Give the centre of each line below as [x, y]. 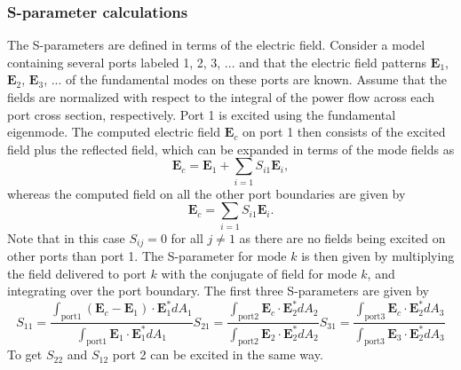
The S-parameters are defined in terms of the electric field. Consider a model [216, 45]
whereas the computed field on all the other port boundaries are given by [207, 193]
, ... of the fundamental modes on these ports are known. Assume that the [246, 79]
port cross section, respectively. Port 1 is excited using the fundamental [202, 114]
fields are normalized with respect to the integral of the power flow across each [221, 97]
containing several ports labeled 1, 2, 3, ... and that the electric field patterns [217, 62]
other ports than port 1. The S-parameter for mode [147, 256]
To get [25, 354]
